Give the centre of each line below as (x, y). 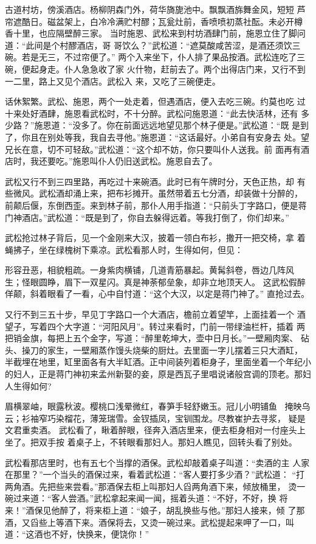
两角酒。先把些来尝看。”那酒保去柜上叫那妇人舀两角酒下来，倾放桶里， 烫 (151, 486)
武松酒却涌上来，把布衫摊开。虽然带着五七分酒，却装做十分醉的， (170, 193)
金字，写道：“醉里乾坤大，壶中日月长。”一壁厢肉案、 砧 (199, 338)
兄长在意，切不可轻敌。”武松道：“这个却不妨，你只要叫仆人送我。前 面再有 (153, 149)
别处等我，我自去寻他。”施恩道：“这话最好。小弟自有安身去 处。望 (178, 137)
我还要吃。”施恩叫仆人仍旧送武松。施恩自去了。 (124, 161)
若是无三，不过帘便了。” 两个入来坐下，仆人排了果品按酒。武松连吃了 (159, 57)
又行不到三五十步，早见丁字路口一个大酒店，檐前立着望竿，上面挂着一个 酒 (155, 314)
